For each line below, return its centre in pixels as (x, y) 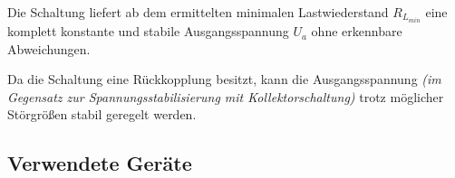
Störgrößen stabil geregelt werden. (102, 114)
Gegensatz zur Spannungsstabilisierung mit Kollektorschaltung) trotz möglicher (226, 96)
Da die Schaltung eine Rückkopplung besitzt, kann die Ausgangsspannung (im (224, 79)
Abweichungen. (49, 48)
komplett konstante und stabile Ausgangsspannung (148, 31)
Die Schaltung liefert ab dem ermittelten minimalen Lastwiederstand (198, 12)
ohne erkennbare (357, 31)
